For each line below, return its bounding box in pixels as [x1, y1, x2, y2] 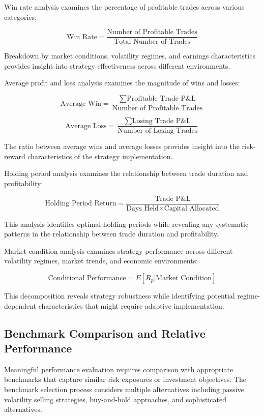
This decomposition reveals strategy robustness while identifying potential [4, 290, 235, 301]
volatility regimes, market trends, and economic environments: [4, 255, 198, 266]
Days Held [126, 204, 159, 212]
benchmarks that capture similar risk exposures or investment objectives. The [4, 374, 246, 384]
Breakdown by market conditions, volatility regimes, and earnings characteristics [4, 50, 255, 61]
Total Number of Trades [114, 38, 191, 46]
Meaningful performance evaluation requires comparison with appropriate [4, 364, 233, 374]
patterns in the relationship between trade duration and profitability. [4, 228, 219, 239]
